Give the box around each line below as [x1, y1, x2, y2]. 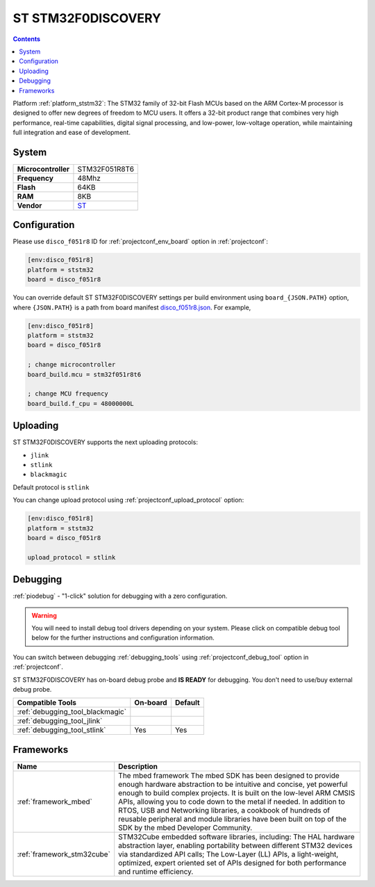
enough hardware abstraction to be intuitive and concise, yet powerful [118, 779, 348, 789]
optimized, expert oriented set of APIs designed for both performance [118, 858, 347, 868]
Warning [31, 611, 57, 619]
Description [118, 761, 158, 771]
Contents [12, 35, 41, 43]
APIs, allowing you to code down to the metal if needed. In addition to [118, 797, 345, 806]
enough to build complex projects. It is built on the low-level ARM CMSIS [118, 788, 356, 797]
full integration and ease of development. [12, 129, 131, 137]
